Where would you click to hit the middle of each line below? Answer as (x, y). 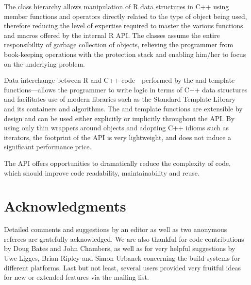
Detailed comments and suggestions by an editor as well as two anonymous (116, 229)
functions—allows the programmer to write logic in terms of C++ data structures (126, 89)
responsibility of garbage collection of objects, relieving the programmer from (119, 45)
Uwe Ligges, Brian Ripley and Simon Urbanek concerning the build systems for (122, 258)
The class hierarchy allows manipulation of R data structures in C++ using (117, 6)
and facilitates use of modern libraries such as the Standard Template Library (120, 99)
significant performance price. (48, 147)
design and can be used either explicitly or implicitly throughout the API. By (119, 118)
